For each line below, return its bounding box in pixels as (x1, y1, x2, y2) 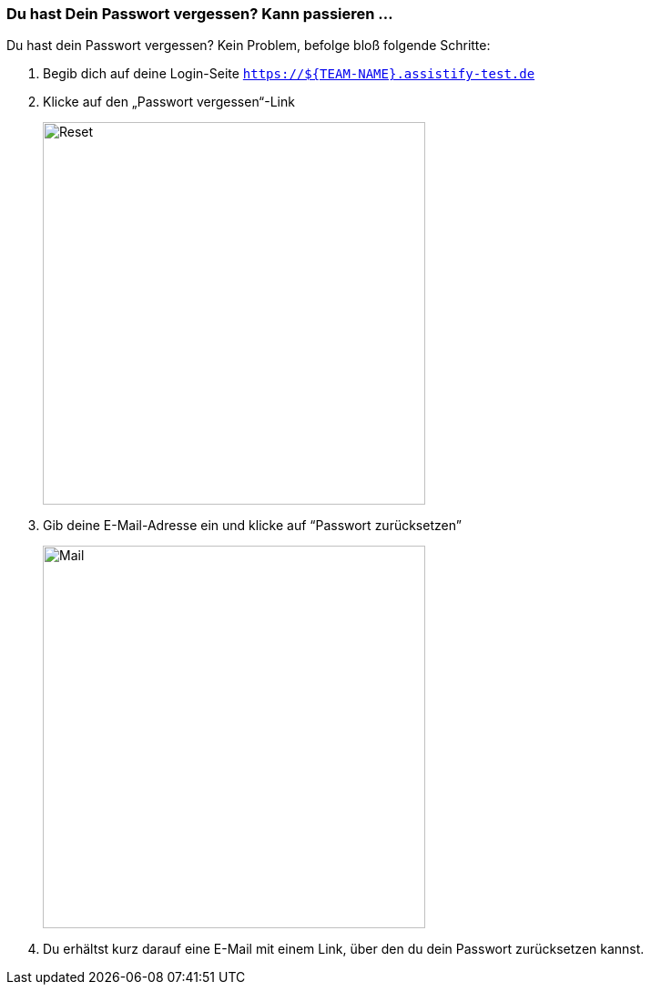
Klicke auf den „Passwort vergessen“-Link (43, 94, 295, 110)
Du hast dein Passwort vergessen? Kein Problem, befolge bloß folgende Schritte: (6, 37, 491, 54)
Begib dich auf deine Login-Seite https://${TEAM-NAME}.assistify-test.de (43, 66, 535, 82)
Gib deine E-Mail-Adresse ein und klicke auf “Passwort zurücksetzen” (43, 517, 462, 534)
